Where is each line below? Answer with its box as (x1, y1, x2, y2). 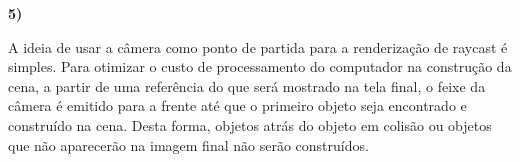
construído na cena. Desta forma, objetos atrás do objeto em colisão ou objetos (8, 114, 492, 135)
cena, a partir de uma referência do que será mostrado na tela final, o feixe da (8, 75, 486, 96)
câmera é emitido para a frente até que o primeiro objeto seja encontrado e (8, 95, 467, 116)
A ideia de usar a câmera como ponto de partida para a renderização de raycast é (8, 36, 508, 57)
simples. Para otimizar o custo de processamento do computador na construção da (8, 56, 512, 77)
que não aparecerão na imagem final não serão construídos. (8, 134, 369, 155)
